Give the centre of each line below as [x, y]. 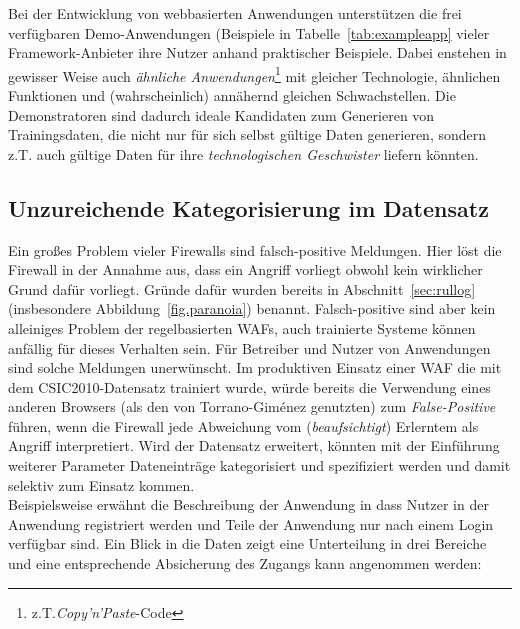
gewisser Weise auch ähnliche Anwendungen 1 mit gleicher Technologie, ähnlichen [254, 74]
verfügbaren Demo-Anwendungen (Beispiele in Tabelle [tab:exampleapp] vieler [249, 32]
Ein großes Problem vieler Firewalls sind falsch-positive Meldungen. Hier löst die [255, 249]
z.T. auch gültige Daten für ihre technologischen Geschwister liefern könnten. [243, 153]
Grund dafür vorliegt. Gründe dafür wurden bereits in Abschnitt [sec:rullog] [242, 288]
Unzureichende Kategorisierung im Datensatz [248, 207]
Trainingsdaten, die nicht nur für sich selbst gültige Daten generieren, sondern [247, 134]
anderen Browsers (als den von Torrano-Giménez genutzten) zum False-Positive [252, 406]
